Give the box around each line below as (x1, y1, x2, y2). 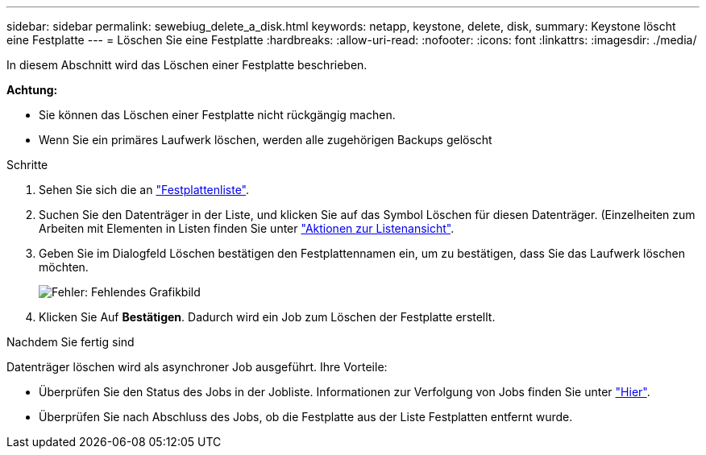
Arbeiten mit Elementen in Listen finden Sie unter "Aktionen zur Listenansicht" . (39, 221, 455, 235)
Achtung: (6, 83, 58, 97)
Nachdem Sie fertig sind (6, 335, 135, 349)
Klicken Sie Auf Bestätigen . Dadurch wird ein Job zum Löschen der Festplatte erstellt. (39, 310, 496, 324)
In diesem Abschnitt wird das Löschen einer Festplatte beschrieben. (6, 58, 368, 72)
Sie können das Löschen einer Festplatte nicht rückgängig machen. (39, 108, 396, 122)
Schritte (6, 158, 48, 172)
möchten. (39, 260, 89, 274)
